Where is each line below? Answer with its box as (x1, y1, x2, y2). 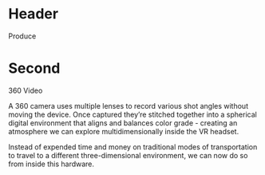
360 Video (8, 86, 43, 95)
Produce (8, 31, 37, 41)
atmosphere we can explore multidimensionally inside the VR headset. (8, 126, 239, 136)
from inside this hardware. (8, 159, 94, 169)
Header (8, 5, 58, 23)
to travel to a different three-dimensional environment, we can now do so (8, 150, 248, 160)
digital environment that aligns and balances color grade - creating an (8, 117, 238, 128)
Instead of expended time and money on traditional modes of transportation (8, 141, 258, 152)
